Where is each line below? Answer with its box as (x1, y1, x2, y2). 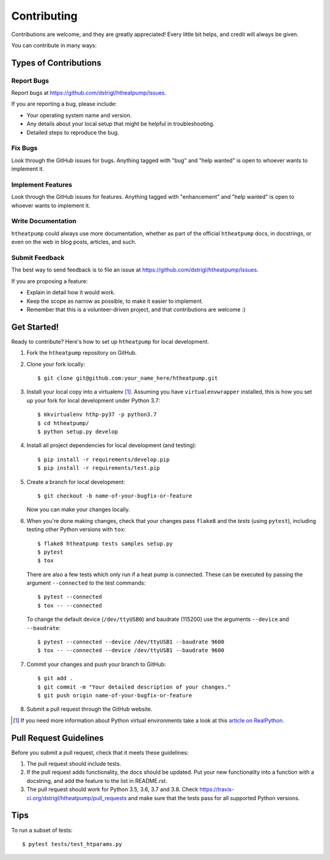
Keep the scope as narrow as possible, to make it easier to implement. (26, 297, 204, 305)
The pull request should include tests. (26, 760, 122, 768)
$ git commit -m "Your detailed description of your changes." (37, 683, 231, 691)
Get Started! (11, 322, 59, 332)
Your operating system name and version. (26, 111, 132, 119)
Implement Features (11, 180, 73, 189)
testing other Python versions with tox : (26, 526, 126, 533)
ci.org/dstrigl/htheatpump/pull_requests (26, 794, 127, 801)
